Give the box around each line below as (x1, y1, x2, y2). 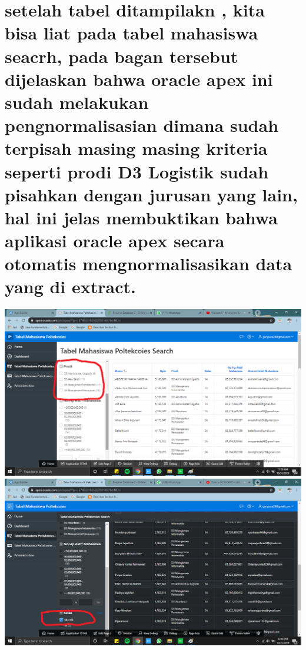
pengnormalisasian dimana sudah (5, 113, 279, 137)
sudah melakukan (5, 89, 149, 114)
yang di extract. (5, 274, 136, 299)
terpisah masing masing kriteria (5, 136, 268, 160)
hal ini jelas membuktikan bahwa (5, 205, 278, 229)
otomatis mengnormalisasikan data (5, 251, 292, 276)
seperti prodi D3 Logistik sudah (5, 159, 269, 183)
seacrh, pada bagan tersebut (5, 44, 238, 68)
